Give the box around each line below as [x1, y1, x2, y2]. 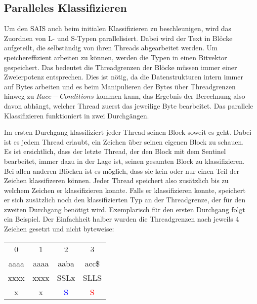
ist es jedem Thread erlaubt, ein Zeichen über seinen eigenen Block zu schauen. [4, 136, 244, 147]
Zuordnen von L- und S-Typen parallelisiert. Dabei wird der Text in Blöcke [4, 33, 233, 43]
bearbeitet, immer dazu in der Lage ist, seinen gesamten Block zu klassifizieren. [4, 155, 245, 166]
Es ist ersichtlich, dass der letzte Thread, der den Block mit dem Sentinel [4, 146, 226, 156]
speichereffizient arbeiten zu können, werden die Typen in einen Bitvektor [4, 52, 227, 62]
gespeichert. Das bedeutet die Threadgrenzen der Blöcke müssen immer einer [4, 62, 237, 72]
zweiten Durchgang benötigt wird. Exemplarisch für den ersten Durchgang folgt [4, 204, 245, 214]
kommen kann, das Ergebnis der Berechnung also [96, 91, 245, 101]
